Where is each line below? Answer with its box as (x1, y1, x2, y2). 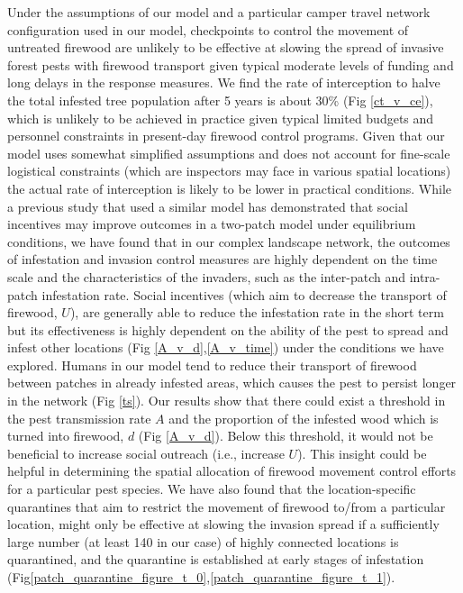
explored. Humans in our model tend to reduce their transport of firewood (7, 355, 417, 374)
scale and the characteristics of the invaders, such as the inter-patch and (7, 267, 405, 286)
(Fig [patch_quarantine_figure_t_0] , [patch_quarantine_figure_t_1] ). (7, 568, 395, 586)
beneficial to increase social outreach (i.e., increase (7, 443, 285, 462)
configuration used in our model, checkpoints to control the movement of (7, 20, 409, 39)
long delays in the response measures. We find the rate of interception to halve (7, 73, 440, 92)
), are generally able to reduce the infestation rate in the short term (69, 303, 444, 322)
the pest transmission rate (7, 408, 151, 427)
